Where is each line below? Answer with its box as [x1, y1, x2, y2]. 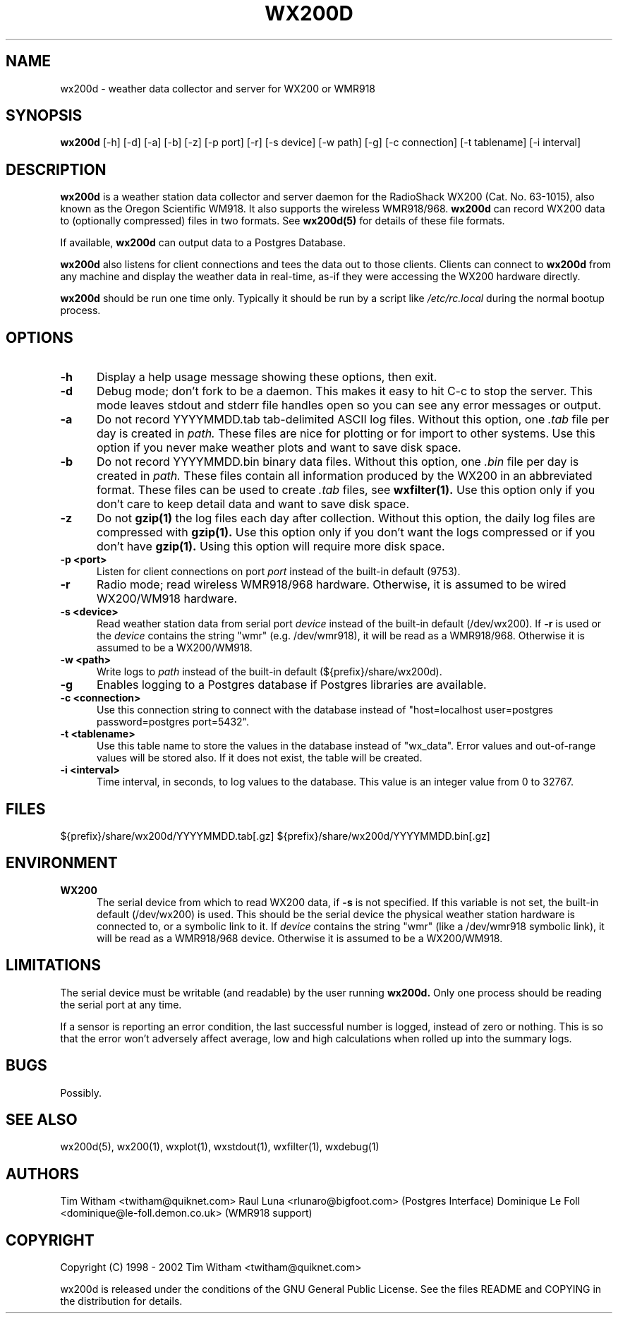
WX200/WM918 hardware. [96, 591, 238, 606]
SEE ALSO [6, 1110, 78, 1128]
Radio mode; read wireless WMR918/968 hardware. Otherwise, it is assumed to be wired [96, 577, 566, 592]
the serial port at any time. [60, 998, 182, 1011]
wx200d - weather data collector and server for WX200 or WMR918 [60, 82, 376, 95]
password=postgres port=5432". [97, 716, 249, 728]
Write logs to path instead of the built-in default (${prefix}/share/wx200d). [97, 665, 442, 678]
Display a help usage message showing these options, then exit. [96, 370, 437, 385]
